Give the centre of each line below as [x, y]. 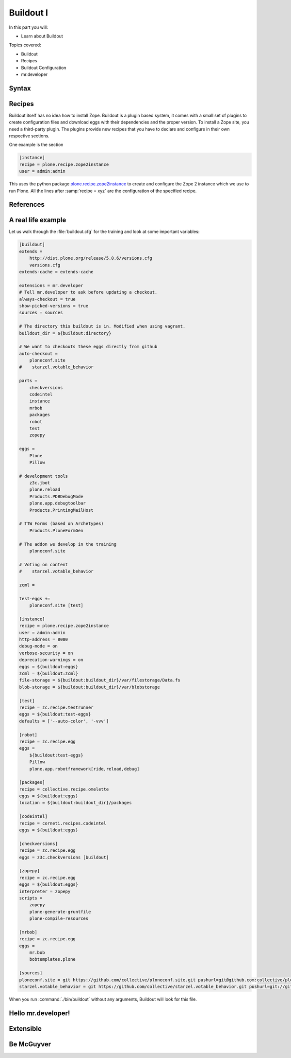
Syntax [20, 88]
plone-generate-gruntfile [60, 912]
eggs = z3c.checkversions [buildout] [64, 857]
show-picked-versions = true [54, 306]
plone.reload [45, 490]
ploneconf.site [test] [56, 605]
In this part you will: [28, 27]
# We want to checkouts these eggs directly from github [88, 347]
